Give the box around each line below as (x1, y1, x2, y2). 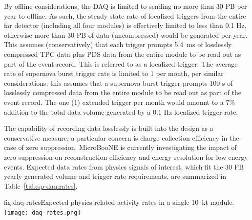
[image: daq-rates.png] (4, 209, 81, 216)
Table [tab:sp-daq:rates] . (4, 180, 78, 191)
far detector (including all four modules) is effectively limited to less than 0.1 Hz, (4, 20, 247, 30)
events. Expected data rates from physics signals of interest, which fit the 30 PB (4, 161, 244, 171)
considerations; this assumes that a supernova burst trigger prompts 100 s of (4, 77, 233, 88)
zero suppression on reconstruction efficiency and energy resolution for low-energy (4, 151, 248, 162)
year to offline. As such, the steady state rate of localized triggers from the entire (4, 10, 246, 21)
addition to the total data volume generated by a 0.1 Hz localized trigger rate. (4, 106, 238, 117)
